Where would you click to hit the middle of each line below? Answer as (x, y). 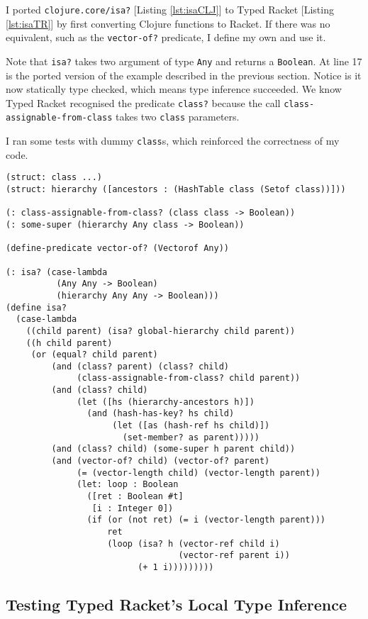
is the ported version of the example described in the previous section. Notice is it (184, 75)
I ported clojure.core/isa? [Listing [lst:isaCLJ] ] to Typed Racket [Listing (170, 9)
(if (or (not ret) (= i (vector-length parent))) (206, 520)
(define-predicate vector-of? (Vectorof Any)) (117, 249)
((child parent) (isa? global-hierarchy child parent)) (161, 331)
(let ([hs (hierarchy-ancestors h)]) (166, 402)
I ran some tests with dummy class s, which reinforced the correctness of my (173, 141)
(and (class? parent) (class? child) (140, 366)
